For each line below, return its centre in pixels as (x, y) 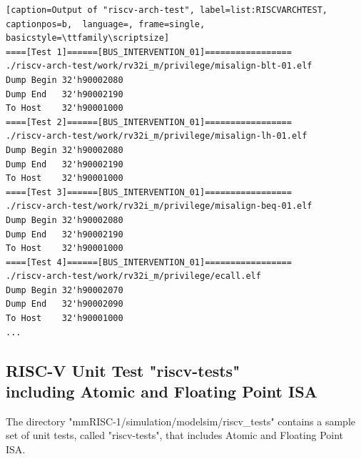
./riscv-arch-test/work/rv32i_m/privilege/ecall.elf (133, 276)
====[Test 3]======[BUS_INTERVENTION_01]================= (149, 192)
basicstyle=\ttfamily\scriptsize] (88, 38)
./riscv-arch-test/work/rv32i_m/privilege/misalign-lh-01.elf (157, 136)
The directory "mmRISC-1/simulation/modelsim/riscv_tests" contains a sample (180, 421)
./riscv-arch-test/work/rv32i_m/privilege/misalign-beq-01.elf (159, 206)
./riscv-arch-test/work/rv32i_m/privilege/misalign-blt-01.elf (159, 66)
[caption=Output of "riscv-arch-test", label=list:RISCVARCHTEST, (167, 10)
